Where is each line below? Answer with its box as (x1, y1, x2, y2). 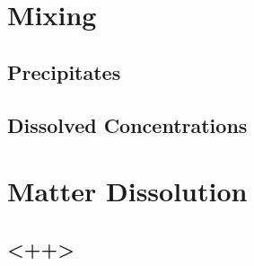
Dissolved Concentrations (7, 111, 248, 138)
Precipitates (7, 58, 121, 85)
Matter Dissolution (7, 173, 248, 209)
